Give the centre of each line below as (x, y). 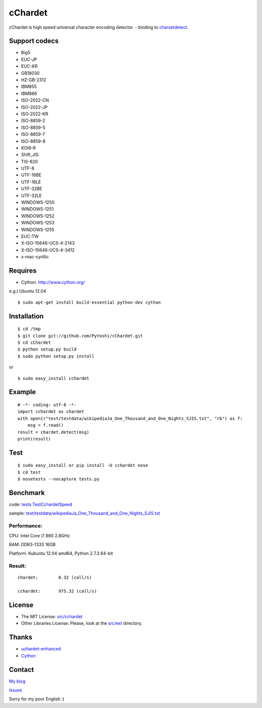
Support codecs (34, 41)
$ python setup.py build (47, 349)
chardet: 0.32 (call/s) (55, 578)
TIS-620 (30, 161)
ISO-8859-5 (33, 127)
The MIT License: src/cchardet (52, 617)
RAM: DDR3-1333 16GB (32, 544)
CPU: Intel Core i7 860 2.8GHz (40, 535)
